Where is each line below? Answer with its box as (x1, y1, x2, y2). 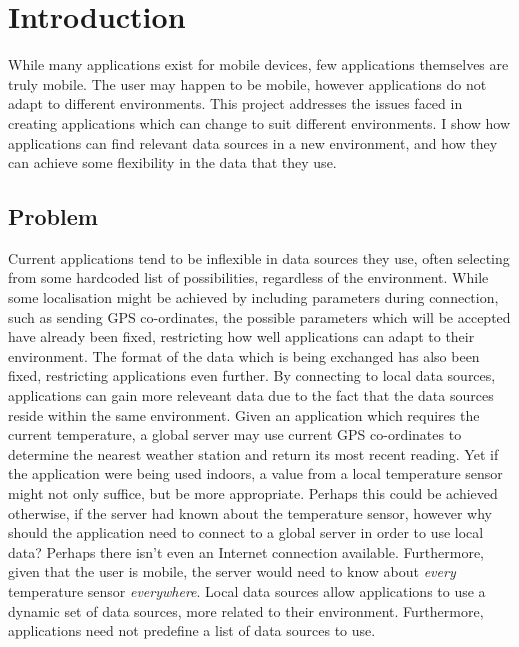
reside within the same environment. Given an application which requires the (8, 404, 480, 425)
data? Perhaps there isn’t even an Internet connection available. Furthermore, (8, 541, 485, 562)
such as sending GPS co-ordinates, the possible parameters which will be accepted (8, 306, 511, 327)
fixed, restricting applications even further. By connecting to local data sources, (8, 365, 496, 386)
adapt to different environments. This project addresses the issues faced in (8, 93, 463, 114)
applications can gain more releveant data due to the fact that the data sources (8, 385, 494, 406)
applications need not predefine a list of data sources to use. (8, 620, 376, 641)
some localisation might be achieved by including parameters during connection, (8, 287, 499, 308)
